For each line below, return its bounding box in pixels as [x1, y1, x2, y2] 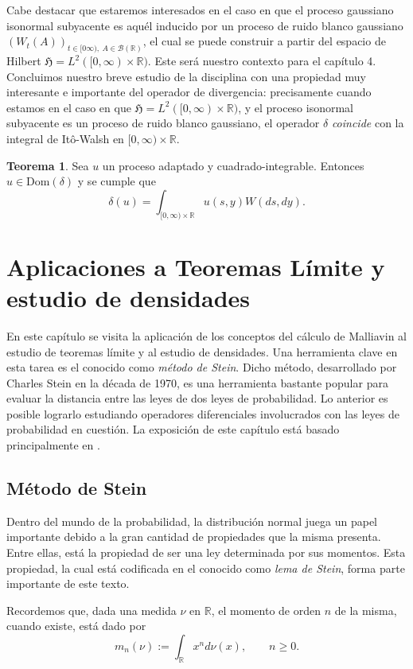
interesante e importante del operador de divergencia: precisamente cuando [6, 84, 372, 100]
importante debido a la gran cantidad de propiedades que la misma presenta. [6, 528, 381, 545]
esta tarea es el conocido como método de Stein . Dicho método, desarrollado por [6, 359, 397, 375]
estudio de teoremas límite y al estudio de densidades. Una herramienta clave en [6, 343, 398, 360]
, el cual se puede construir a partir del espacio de [142, 33, 386, 49]
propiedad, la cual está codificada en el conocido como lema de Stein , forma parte [6, 559, 405, 576]
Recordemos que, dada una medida [6, 601, 177, 618]
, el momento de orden [211, 601, 321, 618]
